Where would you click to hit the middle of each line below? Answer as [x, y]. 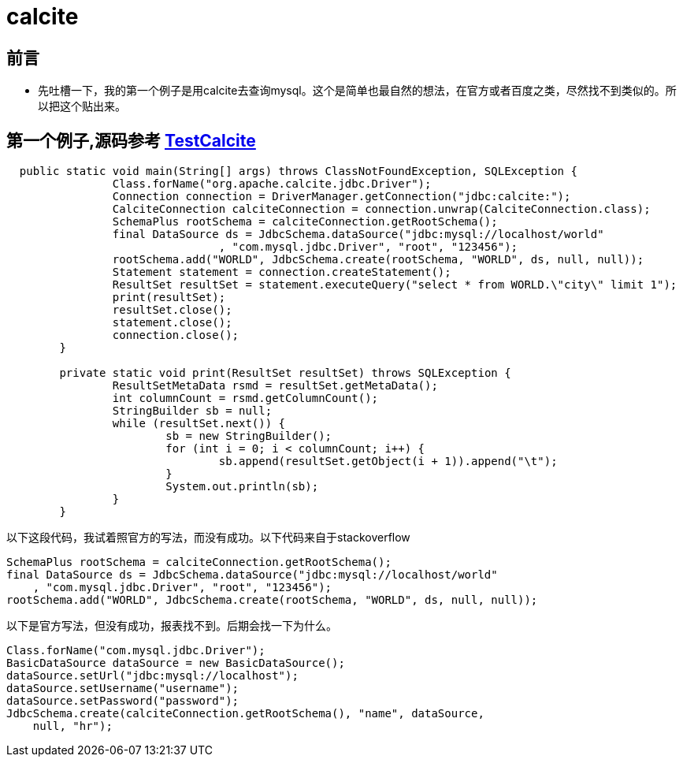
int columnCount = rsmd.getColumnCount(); [245, 398]
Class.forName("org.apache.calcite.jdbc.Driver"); [272, 184]
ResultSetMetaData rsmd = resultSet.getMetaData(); [275, 386]
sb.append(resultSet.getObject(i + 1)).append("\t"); [388, 462]
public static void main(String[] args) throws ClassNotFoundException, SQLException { [298, 171]
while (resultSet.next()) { [199, 424]
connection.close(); [176, 335]
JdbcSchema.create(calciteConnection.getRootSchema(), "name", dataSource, [245, 714]
